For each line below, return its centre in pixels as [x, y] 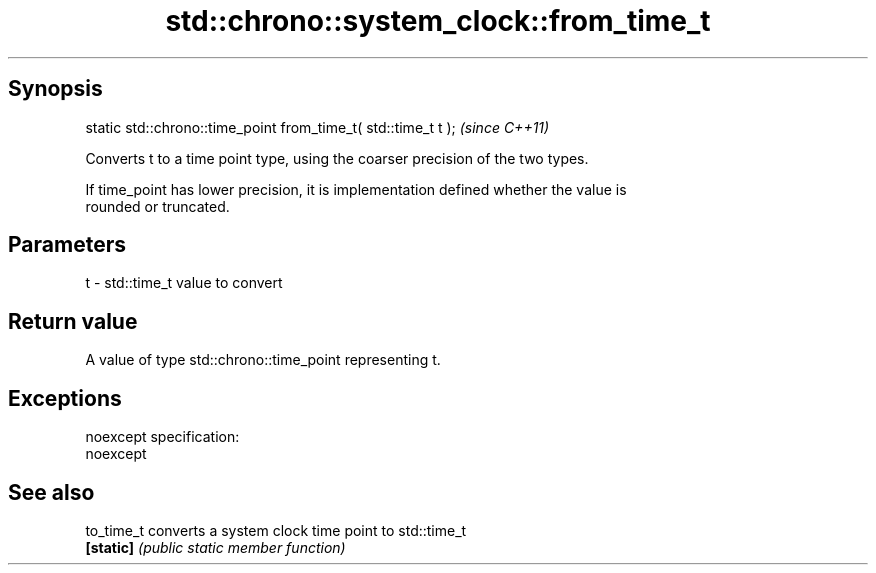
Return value [73, 321]
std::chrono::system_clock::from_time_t [438, 21]
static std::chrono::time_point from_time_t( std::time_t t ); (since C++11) [317, 127]
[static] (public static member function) [215, 547]
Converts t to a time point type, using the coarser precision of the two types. [337, 158]
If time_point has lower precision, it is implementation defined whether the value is [356, 189]
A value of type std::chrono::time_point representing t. [263, 360]
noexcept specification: [162, 437]
